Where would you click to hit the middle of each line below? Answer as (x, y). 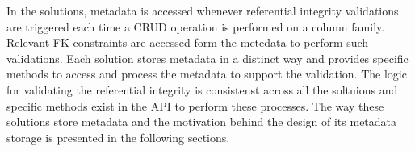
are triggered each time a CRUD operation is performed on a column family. (196, 26)
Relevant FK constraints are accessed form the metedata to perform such (188, 42)
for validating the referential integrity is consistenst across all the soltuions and (202, 89)
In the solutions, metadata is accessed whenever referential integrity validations (203, 10)
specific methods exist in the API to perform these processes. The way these (195, 105)
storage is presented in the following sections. (118, 137)
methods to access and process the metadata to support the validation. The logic (207, 74)
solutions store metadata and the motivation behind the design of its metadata (202, 122)
